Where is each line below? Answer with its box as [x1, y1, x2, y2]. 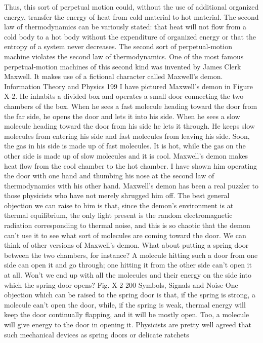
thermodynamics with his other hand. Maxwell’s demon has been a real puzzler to [4, 180, 258, 190]
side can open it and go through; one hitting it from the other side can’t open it [4, 259, 252, 270]
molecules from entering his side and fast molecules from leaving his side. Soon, [4, 130, 250, 141]
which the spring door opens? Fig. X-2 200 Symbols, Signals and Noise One [4, 279, 238, 290]
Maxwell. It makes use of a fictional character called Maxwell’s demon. [4, 71, 223, 82]
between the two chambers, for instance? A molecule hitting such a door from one [4, 249, 258, 260]
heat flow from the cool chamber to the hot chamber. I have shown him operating [4, 160, 257, 171]
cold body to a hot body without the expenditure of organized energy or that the [4, 31, 256, 42]
